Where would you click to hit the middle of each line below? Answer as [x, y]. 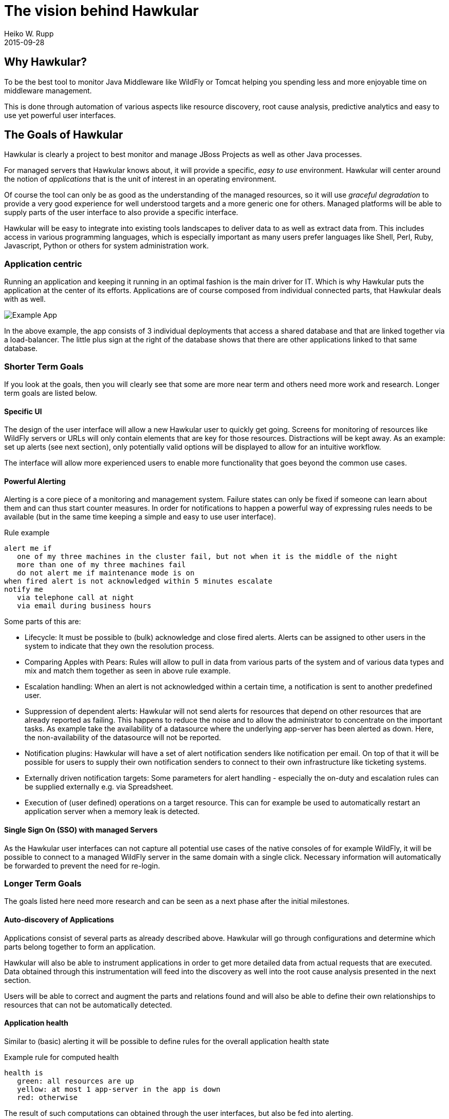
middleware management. [48, 90]
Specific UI [23, 411]
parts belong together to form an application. [80, 947]
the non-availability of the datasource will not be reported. [123, 738]
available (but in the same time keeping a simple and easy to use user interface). [140, 517]
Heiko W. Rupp [29, 33]
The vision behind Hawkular [102, 11]
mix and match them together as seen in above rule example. [128, 671]
